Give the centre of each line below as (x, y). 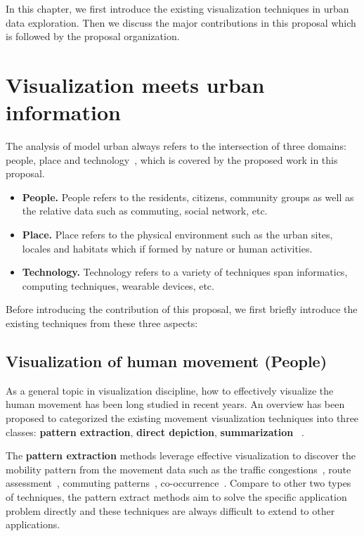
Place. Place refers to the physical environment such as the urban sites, (177, 235)
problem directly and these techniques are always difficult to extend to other (170, 510)
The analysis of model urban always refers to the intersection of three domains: (176, 146)
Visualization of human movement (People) (167, 361)
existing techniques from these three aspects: (102, 323)
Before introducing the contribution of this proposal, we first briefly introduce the (182, 309)
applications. (33, 524)
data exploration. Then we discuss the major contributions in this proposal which (181, 22)
